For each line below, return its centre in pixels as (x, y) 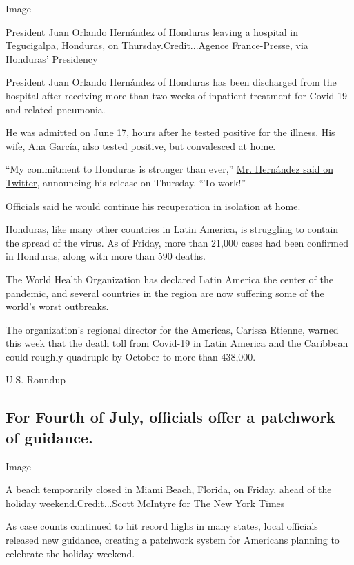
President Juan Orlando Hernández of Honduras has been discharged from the (171, 82)
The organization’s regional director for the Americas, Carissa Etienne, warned (172, 329)
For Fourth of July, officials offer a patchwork (170, 417)
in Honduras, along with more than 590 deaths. (106, 256)
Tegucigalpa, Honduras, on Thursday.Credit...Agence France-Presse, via (157, 45)
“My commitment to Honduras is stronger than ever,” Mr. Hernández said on (169, 169)
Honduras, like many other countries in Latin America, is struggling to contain (172, 229)
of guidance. (49, 437)
